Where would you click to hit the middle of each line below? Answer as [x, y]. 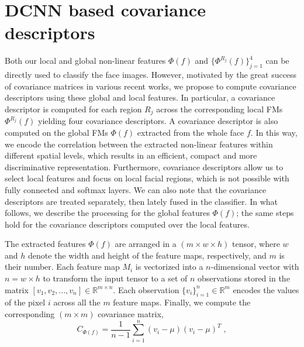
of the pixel [25, 302]
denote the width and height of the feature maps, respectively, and [147, 255]
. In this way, [274, 132]
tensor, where [256, 244]
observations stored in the [244, 278]
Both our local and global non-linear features [85, 61]
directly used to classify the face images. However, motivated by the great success [151, 75]
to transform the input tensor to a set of [115, 278]
